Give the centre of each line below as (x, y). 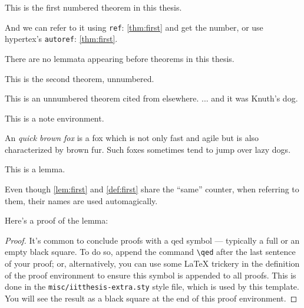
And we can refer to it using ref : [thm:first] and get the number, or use (134, 27)
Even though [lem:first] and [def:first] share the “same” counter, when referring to (152, 189)
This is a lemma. (35, 169)
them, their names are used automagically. (81, 200)
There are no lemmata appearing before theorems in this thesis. (120, 58)
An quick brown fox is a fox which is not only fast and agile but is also (132, 138)
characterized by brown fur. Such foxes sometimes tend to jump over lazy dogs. (148, 149)
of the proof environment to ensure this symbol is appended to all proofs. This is (151, 275)
